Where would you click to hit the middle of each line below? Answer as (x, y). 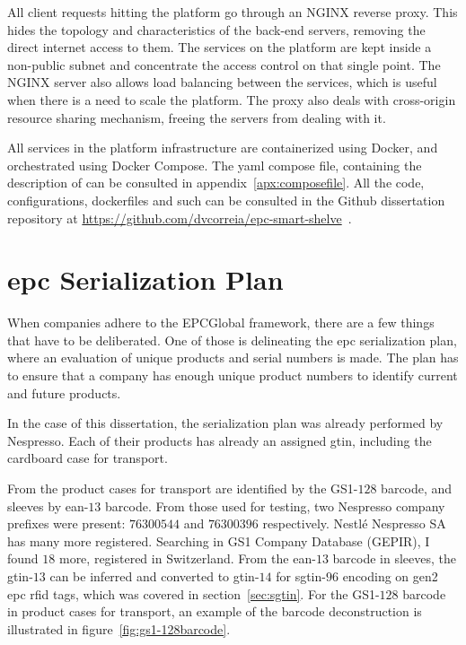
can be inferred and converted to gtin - (154, 575)
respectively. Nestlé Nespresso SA (354, 523)
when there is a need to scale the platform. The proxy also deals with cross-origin (232, 99)
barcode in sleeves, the (395, 558)
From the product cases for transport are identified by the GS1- (183, 488)
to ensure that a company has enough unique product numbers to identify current (233, 375)
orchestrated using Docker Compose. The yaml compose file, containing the (215, 165)
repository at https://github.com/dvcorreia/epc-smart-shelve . (180, 218)
